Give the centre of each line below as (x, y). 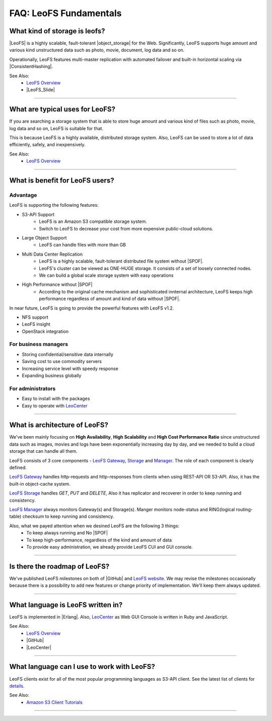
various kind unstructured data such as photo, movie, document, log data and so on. (97, 50)
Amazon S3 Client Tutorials (55, 702)
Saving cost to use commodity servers (62, 362)
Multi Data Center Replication (52, 254)
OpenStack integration (45, 331)
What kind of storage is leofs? (57, 31)
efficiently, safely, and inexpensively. (47, 145)
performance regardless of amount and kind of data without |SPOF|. (110, 299)
